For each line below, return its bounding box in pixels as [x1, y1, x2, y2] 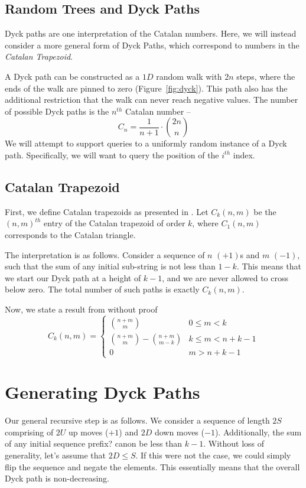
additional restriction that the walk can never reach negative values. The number [5, 93, 298, 106]
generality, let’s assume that [5, 449, 106, 461]
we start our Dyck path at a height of [5, 271, 141, 284]
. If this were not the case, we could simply [135, 449, 291, 461]
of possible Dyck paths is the [5, 105, 109, 117]
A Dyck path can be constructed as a [5, 70, 140, 82]
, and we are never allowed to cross [162, 271, 288, 284]
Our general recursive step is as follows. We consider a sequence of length [5, 414, 270, 427]
